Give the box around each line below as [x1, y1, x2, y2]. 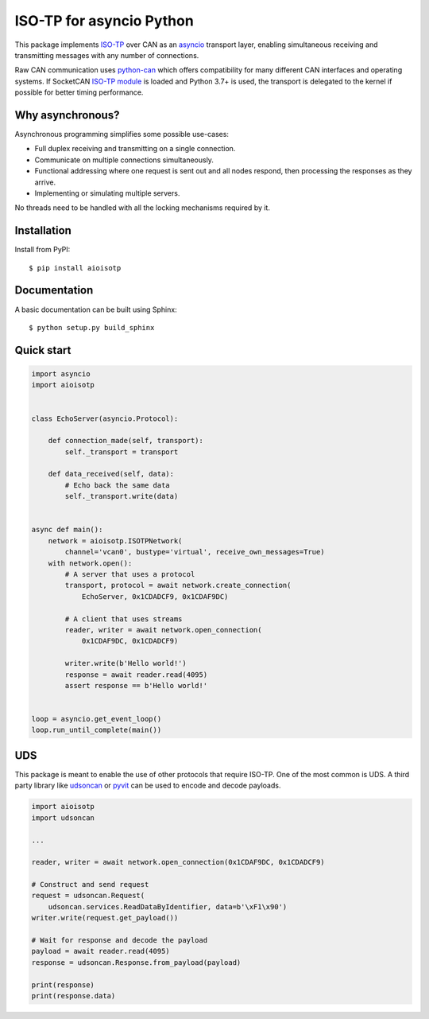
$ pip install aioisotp [29, 263, 122, 272]
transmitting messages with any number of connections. [14, 50, 199, 60]
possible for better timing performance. [14, 88, 144, 97]
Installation [14, 224, 71, 238]
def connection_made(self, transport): [48, 436, 204, 445]
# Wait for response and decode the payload [31, 935, 208, 945]
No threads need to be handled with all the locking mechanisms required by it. [14, 203, 270, 212]
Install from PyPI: [14, 245, 71, 255]
